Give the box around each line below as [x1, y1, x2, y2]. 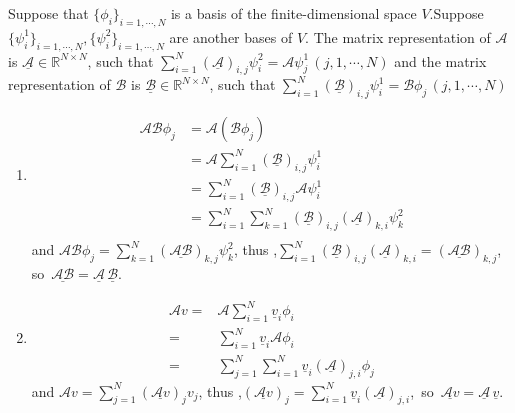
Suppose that [8, 3, 89, 23]
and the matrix [394, 50, 487, 71]
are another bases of [169, 26, 293, 47]
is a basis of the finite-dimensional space [170, 3, 417, 23]
